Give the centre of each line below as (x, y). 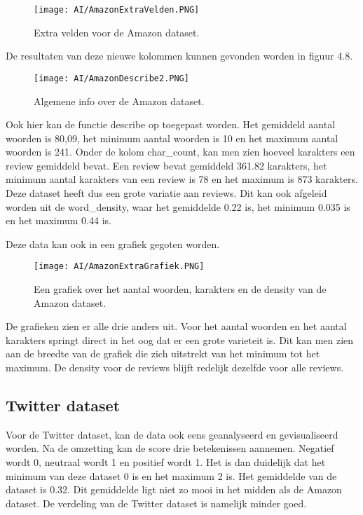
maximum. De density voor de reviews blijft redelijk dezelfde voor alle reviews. (175, 368)
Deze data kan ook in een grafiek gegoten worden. (113, 243)
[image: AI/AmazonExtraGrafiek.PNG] (119, 267)
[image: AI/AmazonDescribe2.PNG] (111, 78)
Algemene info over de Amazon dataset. (119, 101)
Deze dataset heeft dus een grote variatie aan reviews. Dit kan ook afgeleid (166, 193)
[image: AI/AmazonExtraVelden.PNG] (117, 10)
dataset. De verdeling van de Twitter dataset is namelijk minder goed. (156, 503)
